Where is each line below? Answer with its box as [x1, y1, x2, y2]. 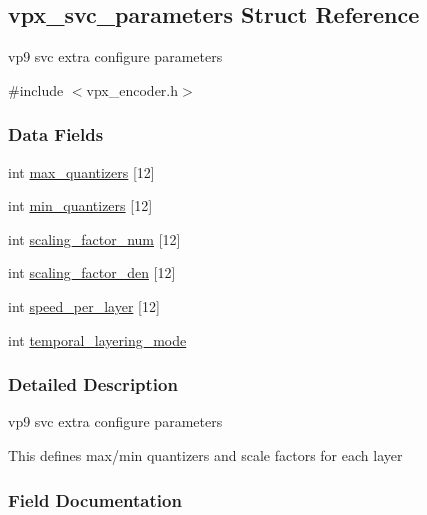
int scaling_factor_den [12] [8, 262, 176, 283]
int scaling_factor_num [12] [8, 228, 181, 249]
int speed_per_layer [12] [8, 295, 160, 316]
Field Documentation [8, 487, 182, 512]
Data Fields [8, 122, 104, 147]
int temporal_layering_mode [8, 329, 187, 350]
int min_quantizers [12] [8, 195, 153, 216]
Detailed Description [8, 372, 178, 397]
